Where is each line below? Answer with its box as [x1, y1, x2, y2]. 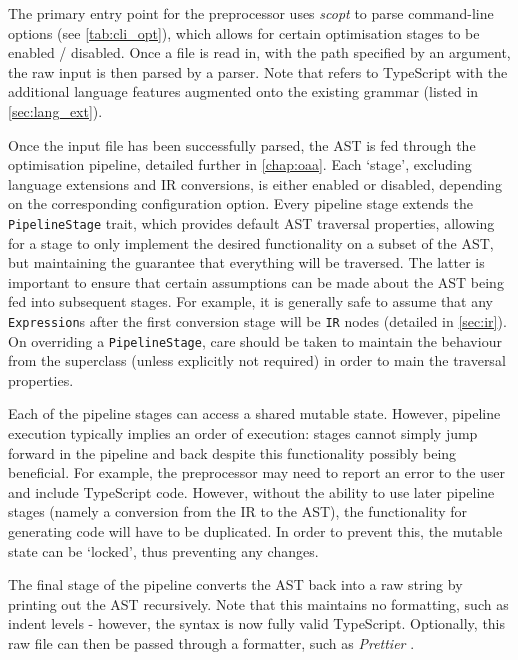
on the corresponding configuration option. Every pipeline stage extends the [8, 193, 473, 214]
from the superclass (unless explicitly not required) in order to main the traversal [8, 350, 506, 371]
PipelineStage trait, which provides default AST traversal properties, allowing [8, 212, 495, 233]
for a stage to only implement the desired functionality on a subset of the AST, [8, 232, 494, 253]
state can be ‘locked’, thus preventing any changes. [8, 540, 319, 561]
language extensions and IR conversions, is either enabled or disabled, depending [8, 173, 502, 194]
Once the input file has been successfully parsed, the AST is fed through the [8, 134, 476, 155]
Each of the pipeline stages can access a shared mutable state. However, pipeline [8, 403, 501, 424]
